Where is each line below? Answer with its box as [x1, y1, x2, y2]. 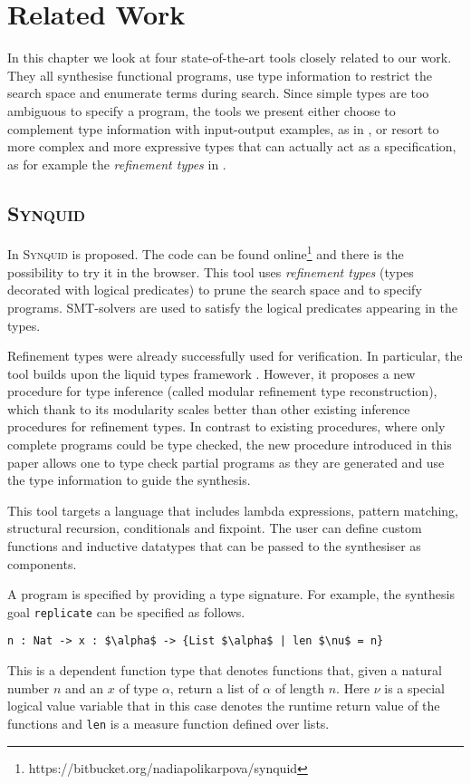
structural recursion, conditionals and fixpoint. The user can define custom [7, 518, 422, 537]
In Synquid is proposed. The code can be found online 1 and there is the [7, 242, 404, 264]
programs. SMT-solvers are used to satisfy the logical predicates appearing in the [7, 297, 457, 316]
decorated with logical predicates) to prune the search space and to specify [7, 280, 422, 299]
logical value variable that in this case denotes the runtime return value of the [7, 696, 440, 715]
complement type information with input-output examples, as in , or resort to [7, 119, 439, 138]
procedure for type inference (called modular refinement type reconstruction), [7, 382, 437, 401]
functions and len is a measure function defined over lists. [7, 713, 330, 732]
